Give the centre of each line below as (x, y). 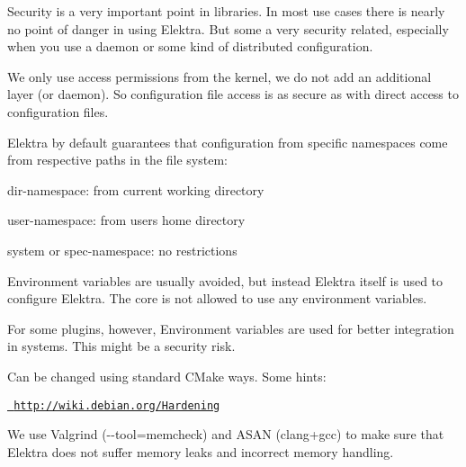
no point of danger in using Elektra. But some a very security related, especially (228, 28)
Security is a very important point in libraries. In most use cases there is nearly (226, 11)
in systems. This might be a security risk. (121, 346)
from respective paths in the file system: (117, 160)
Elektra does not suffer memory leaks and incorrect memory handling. (201, 451)
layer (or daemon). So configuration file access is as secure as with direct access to (233, 94)
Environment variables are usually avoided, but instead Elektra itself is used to (225, 280)
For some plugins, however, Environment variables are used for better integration (231, 328)
